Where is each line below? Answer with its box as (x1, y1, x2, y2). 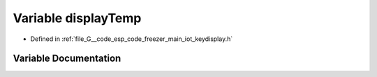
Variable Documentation (13, 53, 121, 65)
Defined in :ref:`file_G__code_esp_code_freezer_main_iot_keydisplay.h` (30, 35, 233, 43)
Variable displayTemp (13, 10, 142, 26)
